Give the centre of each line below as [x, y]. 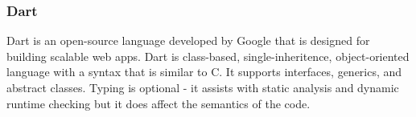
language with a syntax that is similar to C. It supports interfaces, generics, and [204, 72]
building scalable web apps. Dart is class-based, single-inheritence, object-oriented [208, 56]
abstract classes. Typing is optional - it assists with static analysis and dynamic [203, 87]
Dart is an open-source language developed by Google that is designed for [188, 40]
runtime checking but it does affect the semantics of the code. [159, 103]
